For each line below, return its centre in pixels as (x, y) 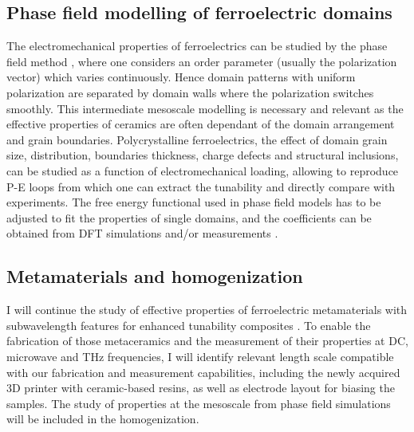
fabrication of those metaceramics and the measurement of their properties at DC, (207, 341)
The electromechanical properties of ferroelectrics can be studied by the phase (197, 46)
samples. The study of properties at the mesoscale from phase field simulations (199, 403)
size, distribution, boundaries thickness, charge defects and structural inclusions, (203, 155)
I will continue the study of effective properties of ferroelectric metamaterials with (207, 310)
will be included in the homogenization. (103, 419)
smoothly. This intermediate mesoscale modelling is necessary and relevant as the (205, 108)
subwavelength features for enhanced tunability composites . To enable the (189, 325)
